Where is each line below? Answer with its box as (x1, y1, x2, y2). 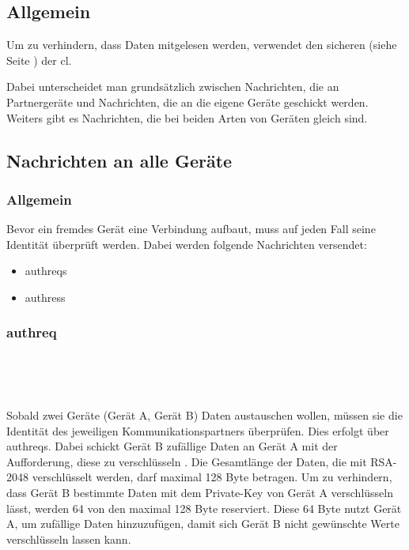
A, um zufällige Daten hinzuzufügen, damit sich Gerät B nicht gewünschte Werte (6, 515, 400, 532)
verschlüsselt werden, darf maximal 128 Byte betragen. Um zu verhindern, (32, 469, 392, 485)
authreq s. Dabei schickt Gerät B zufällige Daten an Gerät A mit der (6, 438, 338, 454)
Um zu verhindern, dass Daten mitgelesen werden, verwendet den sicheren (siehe (6, 36, 397, 53)
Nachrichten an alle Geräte (6, 148, 233, 172)
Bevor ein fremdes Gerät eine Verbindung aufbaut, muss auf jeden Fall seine (6, 220, 376, 237)
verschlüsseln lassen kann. (6, 530, 131, 547)
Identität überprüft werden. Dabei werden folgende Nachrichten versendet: (6, 235, 367, 252)
